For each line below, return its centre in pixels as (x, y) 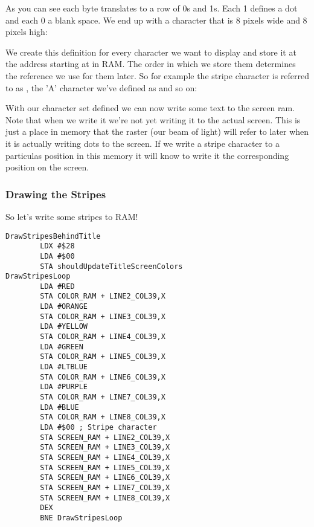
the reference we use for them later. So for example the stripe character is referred (158, 75)
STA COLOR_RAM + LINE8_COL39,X (103, 417)
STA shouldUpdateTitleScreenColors (111, 266)
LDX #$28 (57, 246)
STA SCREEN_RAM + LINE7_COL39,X (105, 487)
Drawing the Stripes (56, 194)
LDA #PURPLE (64, 387)
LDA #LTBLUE (64, 367)
